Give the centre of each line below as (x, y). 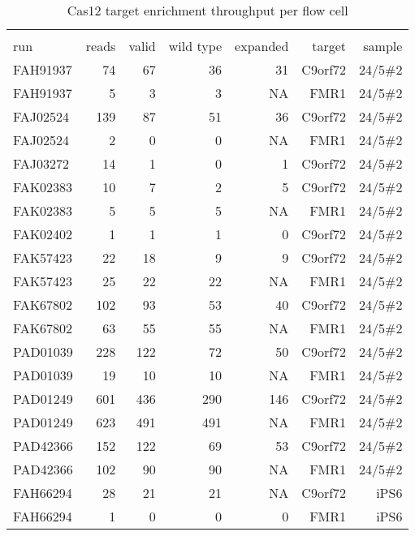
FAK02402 (43, 234)
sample (383, 46)
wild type (195, 46)
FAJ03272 (41, 163)
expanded (262, 46)
